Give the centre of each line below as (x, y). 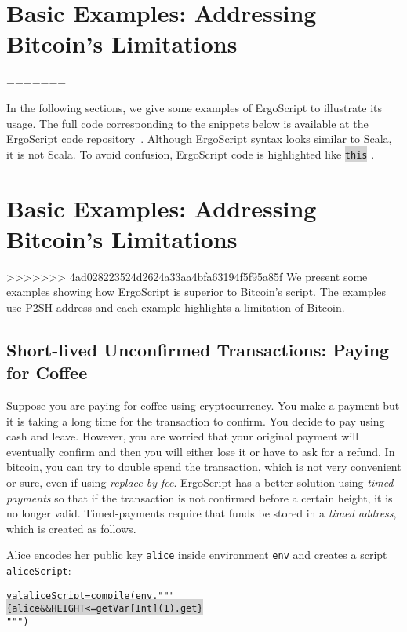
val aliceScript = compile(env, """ (91, 595)
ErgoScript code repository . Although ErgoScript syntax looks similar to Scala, (199, 139)
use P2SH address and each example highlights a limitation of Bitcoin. (176, 307)
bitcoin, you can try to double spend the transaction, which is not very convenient (204, 467)
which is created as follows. (71, 528)
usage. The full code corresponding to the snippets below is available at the (187, 123)
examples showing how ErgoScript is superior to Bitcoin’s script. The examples (196, 292)
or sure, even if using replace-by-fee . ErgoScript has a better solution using (185, 482)
